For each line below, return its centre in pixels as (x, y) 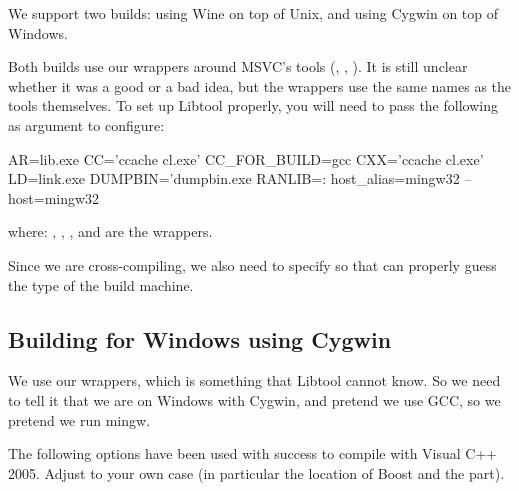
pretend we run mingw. (79, 419)
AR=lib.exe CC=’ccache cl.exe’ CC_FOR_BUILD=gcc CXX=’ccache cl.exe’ (246, 158)
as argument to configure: (86, 124)
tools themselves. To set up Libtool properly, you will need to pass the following (253, 105)
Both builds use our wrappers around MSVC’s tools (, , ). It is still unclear (238, 66)
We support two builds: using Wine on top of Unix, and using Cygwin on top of (253, 13)
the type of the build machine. (101, 284)
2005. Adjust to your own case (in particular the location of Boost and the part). (256, 472)
